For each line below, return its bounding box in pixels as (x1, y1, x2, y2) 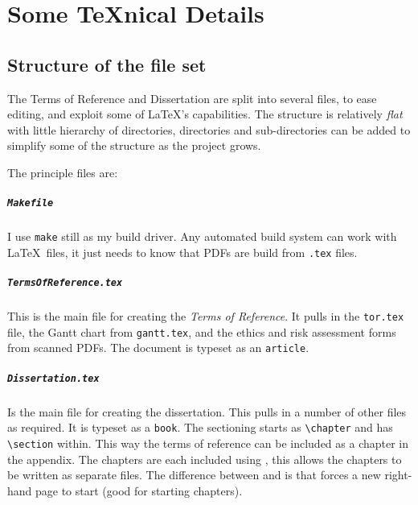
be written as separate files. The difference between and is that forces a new (7, 466, 381, 483)
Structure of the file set (7, 52, 207, 77)
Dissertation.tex (7, 372, 100, 384)
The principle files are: (7, 164, 118, 180)
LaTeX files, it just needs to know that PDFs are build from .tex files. (7, 243, 358, 260)
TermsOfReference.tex (7, 277, 123, 289)
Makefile (7, 197, 54, 209)
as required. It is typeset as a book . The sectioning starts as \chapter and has (7, 419, 393, 436)
